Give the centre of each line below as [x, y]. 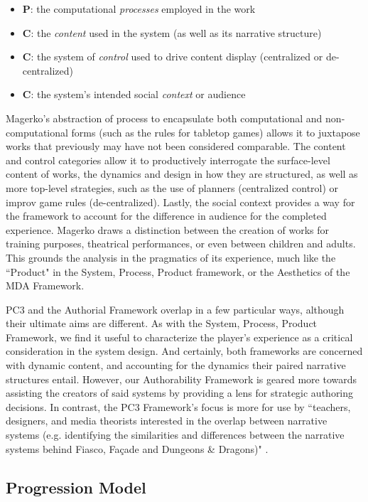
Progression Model [76, 487]
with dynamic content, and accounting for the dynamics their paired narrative [176, 365]
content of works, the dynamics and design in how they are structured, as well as [182, 174]
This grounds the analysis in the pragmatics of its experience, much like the [171, 257]
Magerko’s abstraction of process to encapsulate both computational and [164, 118]
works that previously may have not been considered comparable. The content [176, 146]
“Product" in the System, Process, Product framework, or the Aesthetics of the [178, 271]
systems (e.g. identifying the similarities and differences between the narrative [175, 435]
